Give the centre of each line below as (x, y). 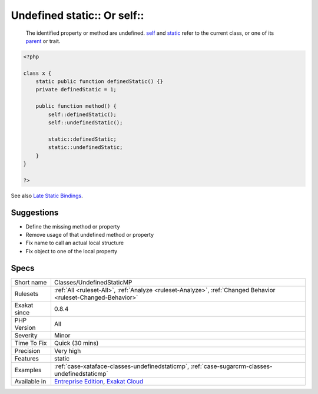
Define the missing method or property (73, 226)
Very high (67, 350)
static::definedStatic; (82, 139)
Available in (30, 381)
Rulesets (26, 293)
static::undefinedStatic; (85, 148)
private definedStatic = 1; (76, 90)
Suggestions (35, 212)
